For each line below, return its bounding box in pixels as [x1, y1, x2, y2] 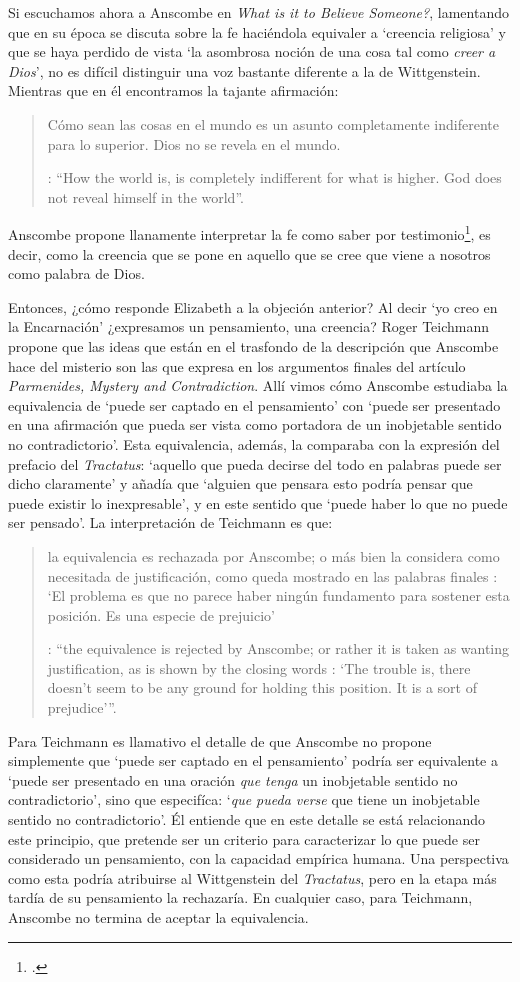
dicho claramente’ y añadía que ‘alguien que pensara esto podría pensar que [8, 473, 473, 494]
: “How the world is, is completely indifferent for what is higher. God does [47, 167, 502, 188]
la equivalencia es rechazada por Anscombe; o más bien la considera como [47, 545, 500, 566]
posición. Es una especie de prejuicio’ [47, 604, 275, 625]
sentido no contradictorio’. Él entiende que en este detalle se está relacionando [8, 809, 485, 830]
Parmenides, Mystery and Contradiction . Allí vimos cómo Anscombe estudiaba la [8, 375, 508, 396]
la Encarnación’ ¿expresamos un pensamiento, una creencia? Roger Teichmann [8, 316, 490, 337]
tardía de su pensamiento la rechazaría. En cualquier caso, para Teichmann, [8, 887, 473, 908]
